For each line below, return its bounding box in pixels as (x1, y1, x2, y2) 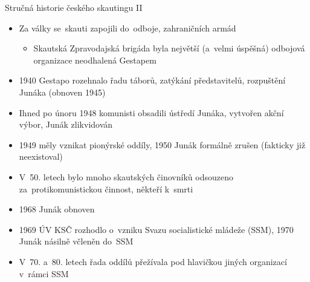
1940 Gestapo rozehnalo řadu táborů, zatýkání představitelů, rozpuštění (19, 74, 286, 87)
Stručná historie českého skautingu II (5, 1, 143, 13)
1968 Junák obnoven (19, 203, 95, 215)
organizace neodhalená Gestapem (33, 53, 157, 66)
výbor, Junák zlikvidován (19, 118, 113, 131)
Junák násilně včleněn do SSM (19, 235, 134, 248)
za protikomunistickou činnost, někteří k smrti (19, 182, 193, 195)
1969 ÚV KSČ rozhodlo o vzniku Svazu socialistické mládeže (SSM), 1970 (19, 223, 294, 235)
